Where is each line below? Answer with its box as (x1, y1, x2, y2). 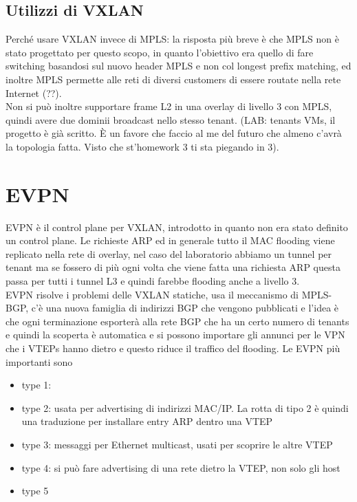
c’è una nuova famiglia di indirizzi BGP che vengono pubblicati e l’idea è (31, 301, 339, 315)
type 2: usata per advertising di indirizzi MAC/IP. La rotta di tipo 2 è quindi (21, 400, 349, 415)
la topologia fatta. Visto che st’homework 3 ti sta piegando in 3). (6, 139, 279, 153)
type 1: (21, 378, 52, 392)
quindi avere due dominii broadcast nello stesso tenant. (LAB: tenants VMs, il (6, 112, 336, 127)
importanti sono (6, 354, 73, 369)
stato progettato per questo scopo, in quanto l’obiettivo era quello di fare (6, 45, 314, 59)
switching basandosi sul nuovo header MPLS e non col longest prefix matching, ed (6, 58, 351, 73)
